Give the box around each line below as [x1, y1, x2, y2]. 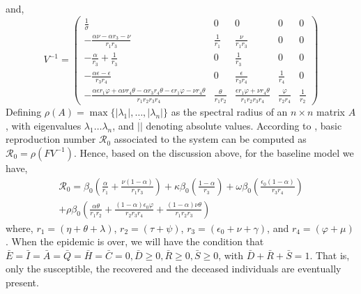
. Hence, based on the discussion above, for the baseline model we [74, 145, 354, 160]
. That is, [309, 247, 350, 262]
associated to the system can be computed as [114, 132, 307, 146]
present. [6, 275, 39, 289]
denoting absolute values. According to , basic [146, 118, 342, 132]
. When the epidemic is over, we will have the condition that [6, 234, 264, 249]
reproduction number [6, 132, 96, 146]
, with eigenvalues [6, 118, 82, 132]
